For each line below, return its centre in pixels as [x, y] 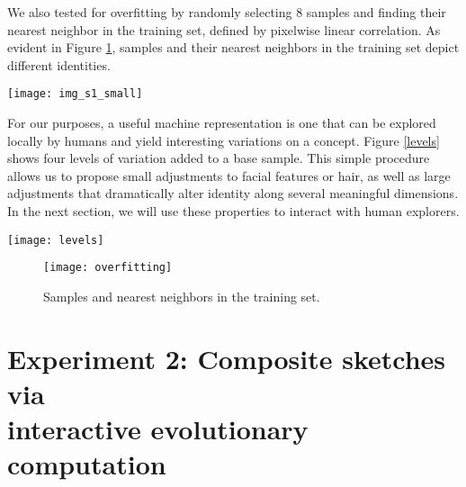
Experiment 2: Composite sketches [227, 358]
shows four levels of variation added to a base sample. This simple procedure [219, 158]
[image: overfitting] [108, 268]
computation [87, 464]
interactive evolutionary [158, 429]
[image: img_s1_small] [75, 94]
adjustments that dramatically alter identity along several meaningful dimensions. [233, 193]
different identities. [59, 64]
